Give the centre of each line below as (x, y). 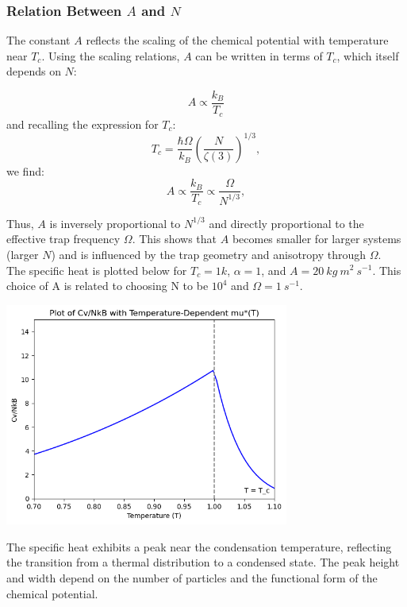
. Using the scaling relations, (111, 55)
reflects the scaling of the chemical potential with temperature (237, 40)
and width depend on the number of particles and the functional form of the (192, 577)
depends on (34, 71)
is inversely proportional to (115, 223)
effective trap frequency (63, 239)
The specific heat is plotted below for (97, 270)
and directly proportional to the (286, 223)
